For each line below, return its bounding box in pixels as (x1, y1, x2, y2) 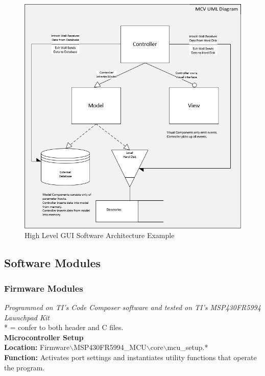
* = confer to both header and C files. (4, 322, 124, 333)
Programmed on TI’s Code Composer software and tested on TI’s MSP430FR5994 (4, 301, 261, 312)
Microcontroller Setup (4, 332, 84, 342)
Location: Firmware (4, 342, 70, 353)
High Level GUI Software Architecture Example (25, 230, 175, 241)
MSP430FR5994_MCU (74, 342, 147, 353)
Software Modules (4, 255, 101, 271)
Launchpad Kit (4, 312, 50, 322)
